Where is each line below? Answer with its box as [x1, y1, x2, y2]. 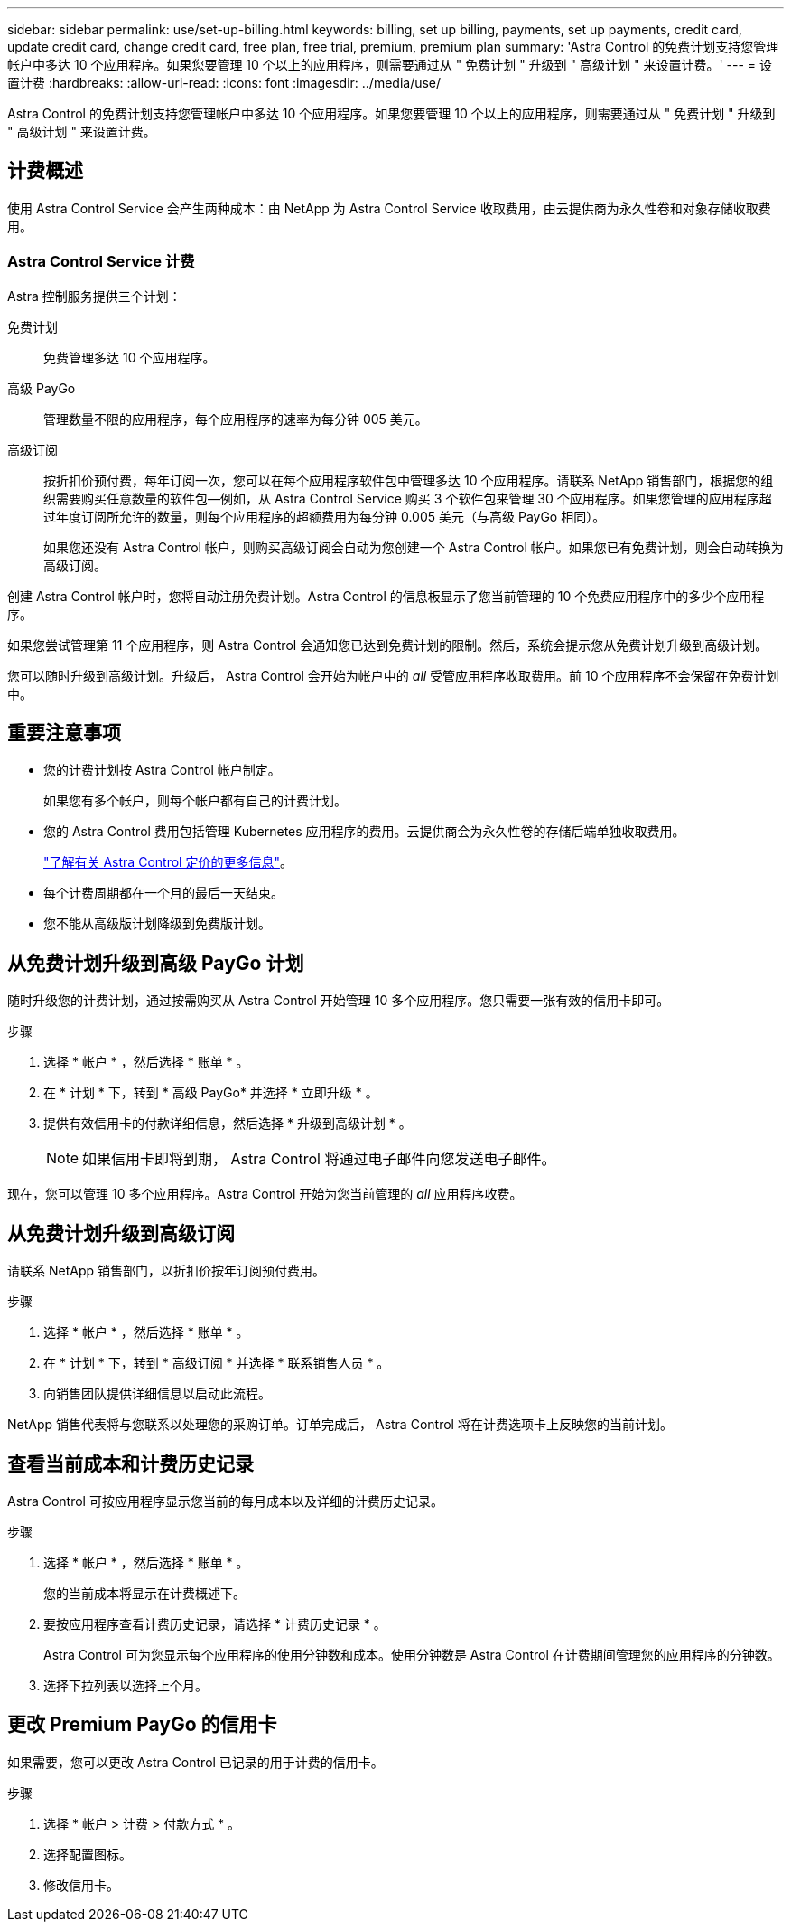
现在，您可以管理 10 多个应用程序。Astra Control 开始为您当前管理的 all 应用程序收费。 [7, 1186, 523, 1202]
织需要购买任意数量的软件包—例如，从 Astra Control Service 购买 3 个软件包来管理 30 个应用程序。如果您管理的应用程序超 [43, 490, 772, 506]
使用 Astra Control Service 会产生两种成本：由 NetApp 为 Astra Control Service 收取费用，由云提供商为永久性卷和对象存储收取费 [7, 200, 771, 216]
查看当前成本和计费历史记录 [7, 1452, 254, 1475]
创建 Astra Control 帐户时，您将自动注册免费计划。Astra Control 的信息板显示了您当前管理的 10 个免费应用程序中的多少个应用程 [7, 588, 765, 604]
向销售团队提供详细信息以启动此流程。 [43, 1386, 271, 1402]
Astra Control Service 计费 [7, 252, 195, 271]
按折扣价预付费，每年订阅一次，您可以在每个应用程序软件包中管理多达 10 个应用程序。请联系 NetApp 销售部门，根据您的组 [43, 472, 774, 488]
